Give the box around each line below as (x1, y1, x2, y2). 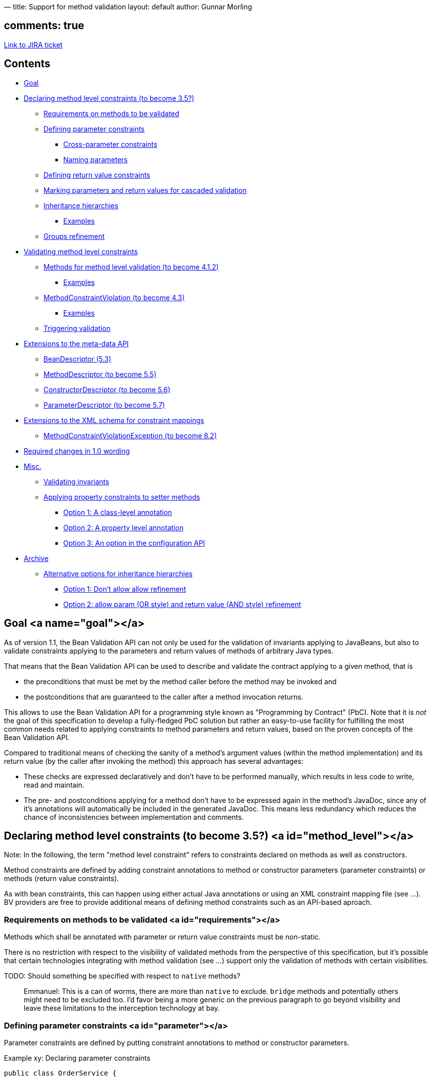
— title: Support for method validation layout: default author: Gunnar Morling (4, 2, 252, 11)
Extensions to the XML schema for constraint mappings (24, 416, 204, 424)
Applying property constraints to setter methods (43, 492, 200, 501)
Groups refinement (43, 232, 105, 240)
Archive (24, 554, 49, 563)
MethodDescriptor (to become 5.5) (43, 370, 157, 378)
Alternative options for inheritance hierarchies (43, 569, 193, 578)
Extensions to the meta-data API (24, 339, 129, 348)
